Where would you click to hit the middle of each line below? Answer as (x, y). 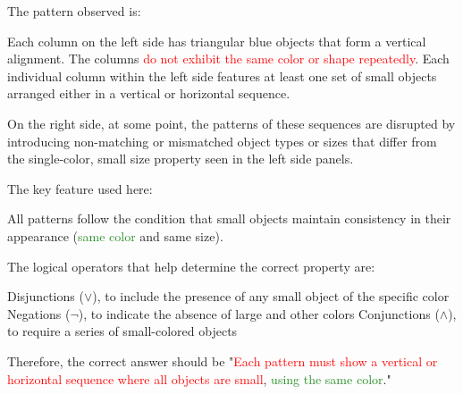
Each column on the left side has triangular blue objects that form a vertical (217, 41)
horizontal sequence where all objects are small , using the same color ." (199, 378)
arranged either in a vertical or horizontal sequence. (149, 93)
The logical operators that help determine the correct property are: (191, 266)
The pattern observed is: (74, 11)
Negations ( (39, 313)
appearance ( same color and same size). (115, 235)
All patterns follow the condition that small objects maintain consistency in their (229, 218)
